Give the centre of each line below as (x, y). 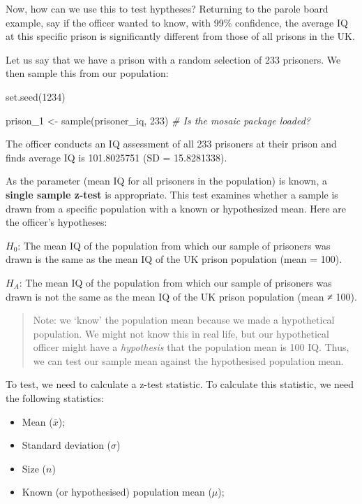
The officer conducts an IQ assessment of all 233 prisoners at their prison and (171, 144)
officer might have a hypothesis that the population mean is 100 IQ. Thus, (191, 347)
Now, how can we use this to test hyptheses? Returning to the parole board (167, 8)
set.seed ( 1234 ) (36, 96)
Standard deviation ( (67, 445)
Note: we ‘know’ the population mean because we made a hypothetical (184, 320)
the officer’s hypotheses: (56, 222)
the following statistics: (55, 398)
